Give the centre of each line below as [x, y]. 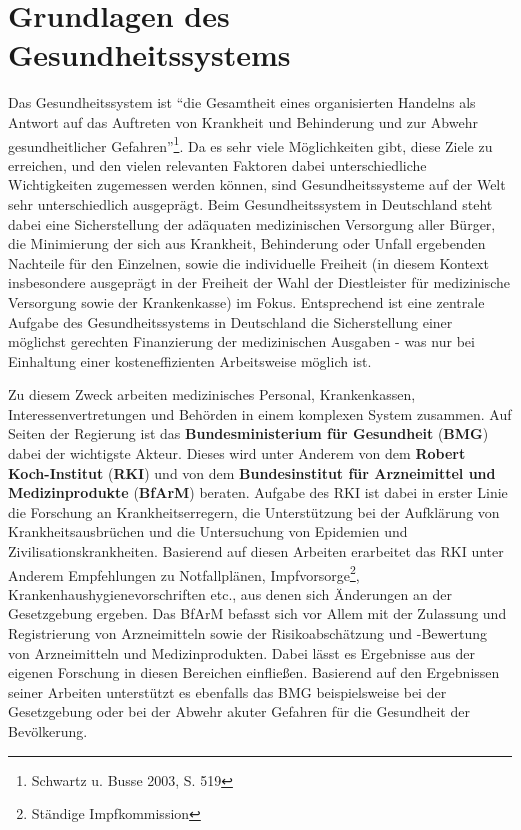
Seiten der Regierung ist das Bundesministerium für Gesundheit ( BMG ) [248, 433]
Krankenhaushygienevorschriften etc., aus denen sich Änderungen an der [230, 593]
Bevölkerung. [48, 731]
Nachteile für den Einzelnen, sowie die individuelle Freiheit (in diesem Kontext [248, 262]
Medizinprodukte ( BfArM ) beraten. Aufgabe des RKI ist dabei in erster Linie [258, 492]
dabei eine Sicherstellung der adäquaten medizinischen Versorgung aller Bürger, [252, 223]
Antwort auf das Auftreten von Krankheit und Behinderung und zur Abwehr [243, 121]
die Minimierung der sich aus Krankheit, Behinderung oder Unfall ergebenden [247, 243]
